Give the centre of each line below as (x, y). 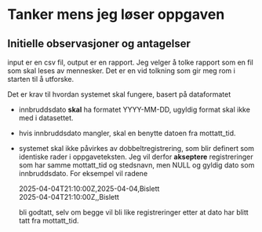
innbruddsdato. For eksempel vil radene (83, 173)
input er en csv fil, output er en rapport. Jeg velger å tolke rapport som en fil (131, 62)
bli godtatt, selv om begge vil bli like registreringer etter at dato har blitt (133, 212)
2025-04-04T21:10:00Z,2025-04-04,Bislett (89, 189)
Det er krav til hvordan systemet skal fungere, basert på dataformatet (119, 94)
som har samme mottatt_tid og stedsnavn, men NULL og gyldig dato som (136, 165)
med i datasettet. (46, 118)
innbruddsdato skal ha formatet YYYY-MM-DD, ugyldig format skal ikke (134, 109)
